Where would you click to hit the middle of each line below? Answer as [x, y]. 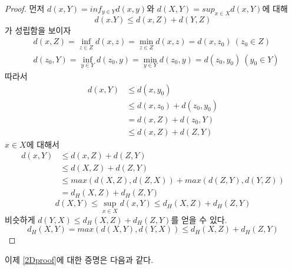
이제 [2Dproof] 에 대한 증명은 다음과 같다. [79, 259]
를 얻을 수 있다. [199, 219]
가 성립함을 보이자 [38, 30]
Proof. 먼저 [25, 8]
